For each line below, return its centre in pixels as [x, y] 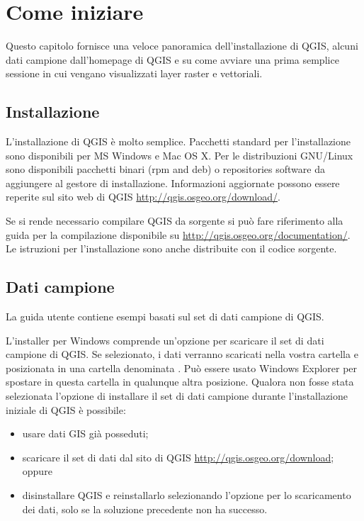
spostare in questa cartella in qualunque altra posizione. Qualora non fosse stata [180, 382]
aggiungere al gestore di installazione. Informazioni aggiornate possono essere [173, 183]
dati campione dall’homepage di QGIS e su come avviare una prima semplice [172, 59]
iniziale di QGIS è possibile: [66, 409]
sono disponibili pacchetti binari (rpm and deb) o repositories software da [165, 169]
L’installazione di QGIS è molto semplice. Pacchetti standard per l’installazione [178, 141]
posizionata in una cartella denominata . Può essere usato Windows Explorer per [182, 368]
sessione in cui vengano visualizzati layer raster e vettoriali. [134, 73]
